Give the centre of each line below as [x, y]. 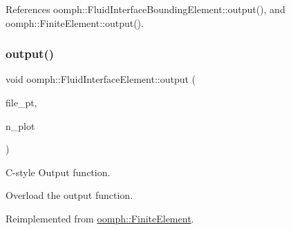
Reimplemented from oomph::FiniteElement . [100, 218]
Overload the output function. [69, 195]
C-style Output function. [58, 172]
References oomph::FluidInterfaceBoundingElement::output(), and [145, 9]
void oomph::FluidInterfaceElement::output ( [101, 79]
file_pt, [21, 102]
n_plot [20, 125]
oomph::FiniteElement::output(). [75, 22]
